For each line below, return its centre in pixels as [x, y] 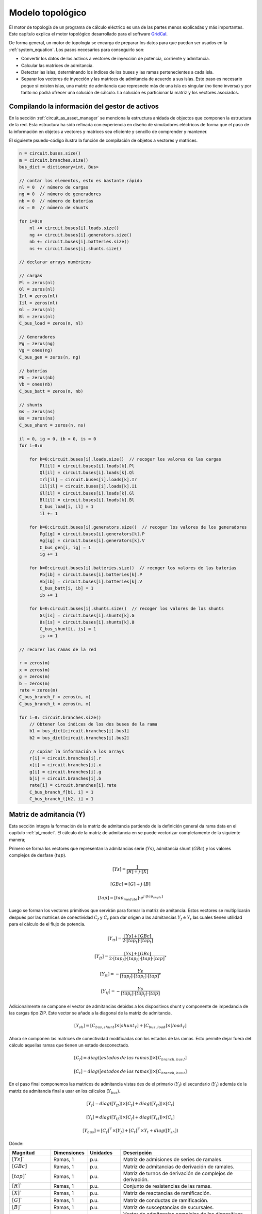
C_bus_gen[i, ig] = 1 [65, 547]
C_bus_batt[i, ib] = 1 [67, 588]
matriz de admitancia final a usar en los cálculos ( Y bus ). [65, 1091]
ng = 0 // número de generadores [60, 194]
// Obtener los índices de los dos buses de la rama [93, 724]
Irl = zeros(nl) [39, 296]
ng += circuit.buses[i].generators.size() [81, 235]
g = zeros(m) [35, 677]
